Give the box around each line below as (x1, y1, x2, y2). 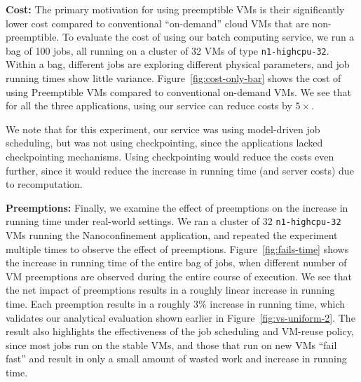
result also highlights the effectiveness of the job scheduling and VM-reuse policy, (6, 324, 354, 339)
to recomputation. (6, 177, 83, 191)
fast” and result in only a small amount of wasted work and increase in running (6, 351, 347, 366)
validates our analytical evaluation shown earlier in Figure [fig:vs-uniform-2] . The (6, 310, 355, 325)
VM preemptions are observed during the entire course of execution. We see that (6, 268, 353, 283)
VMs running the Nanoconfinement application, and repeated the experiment (6, 228, 338, 243)
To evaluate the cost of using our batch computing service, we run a (62, 29, 355, 44)
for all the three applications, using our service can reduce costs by (6, 98, 292, 113)
